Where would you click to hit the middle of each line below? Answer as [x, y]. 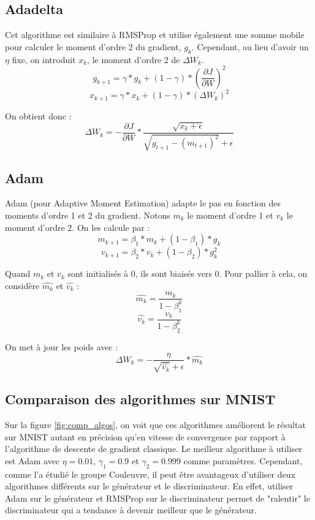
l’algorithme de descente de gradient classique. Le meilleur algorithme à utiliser [154, 449]
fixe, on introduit [44, 59]
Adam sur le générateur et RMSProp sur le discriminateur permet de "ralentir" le [157, 498]
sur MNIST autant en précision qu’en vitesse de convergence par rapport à [145, 436]
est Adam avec [32, 460]
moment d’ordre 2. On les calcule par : [78, 227]
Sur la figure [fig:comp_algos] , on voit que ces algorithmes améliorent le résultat [155, 425]
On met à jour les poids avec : [62, 346]
